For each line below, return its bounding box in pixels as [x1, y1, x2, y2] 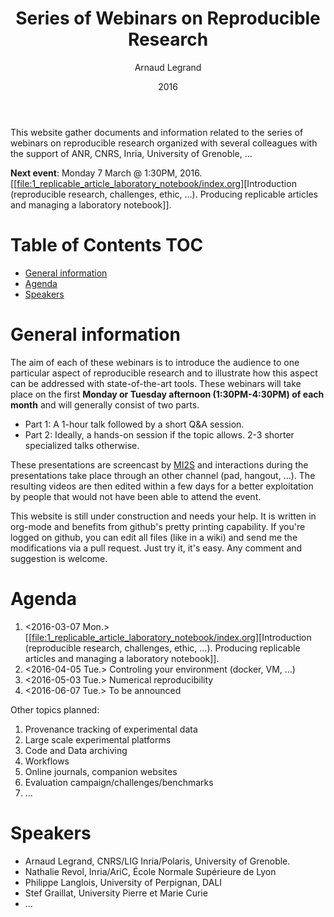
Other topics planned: [10, 703, 100, 716]
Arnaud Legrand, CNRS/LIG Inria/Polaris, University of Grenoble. [24, 855, 291, 867]
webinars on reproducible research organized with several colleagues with [10, 137, 318, 149]
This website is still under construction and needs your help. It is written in [10, 510, 317, 522]
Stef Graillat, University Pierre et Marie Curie [24, 887, 208, 899]
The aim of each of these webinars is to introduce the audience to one [10, 356, 300, 368]
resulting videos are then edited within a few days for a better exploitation [10, 480, 314, 492]
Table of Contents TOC [10, 234, 204, 257]
